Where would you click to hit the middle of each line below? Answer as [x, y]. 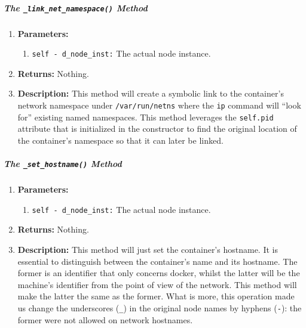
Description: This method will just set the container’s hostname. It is [148, 250]
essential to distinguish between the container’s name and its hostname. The [157, 261]
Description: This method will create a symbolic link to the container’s [151, 93]
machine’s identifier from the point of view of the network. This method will [157, 284]
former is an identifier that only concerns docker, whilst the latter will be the [159, 273]
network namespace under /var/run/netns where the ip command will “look [159, 105]
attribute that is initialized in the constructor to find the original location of [157, 129]
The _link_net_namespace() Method [76, 7]
